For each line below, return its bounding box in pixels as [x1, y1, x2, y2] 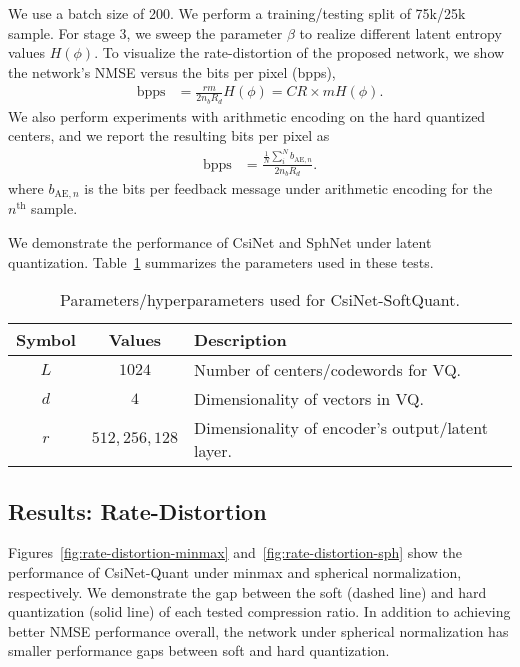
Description [194, 328, 287, 352]
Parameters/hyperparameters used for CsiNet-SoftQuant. [60, 288, 460, 312]
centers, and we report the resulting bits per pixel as [8, 125, 330, 146]
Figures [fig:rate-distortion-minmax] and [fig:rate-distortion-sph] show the [8, 542, 462, 563]
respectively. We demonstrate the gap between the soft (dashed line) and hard [8, 581, 487, 602]
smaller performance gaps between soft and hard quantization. [8, 640, 390, 661]
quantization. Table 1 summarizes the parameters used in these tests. [8, 251, 434, 272]
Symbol [16, 328, 76, 352]
